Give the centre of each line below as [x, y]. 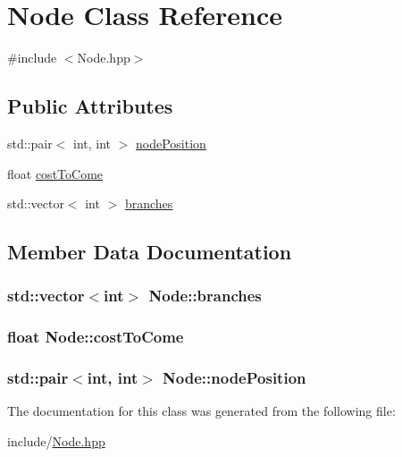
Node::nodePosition [234, 378]
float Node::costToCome [96, 337]
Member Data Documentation [150, 252]
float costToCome [55, 173]
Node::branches [205, 296]
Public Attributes [90, 106]
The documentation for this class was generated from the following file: [201, 411]
